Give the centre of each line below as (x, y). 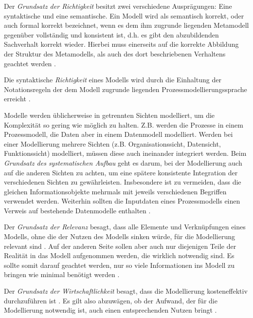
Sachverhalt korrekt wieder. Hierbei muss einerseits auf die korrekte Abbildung (121, 44)
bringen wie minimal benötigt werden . (62, 274)
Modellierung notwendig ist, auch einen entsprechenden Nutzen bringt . (110, 310)
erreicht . (17, 99)
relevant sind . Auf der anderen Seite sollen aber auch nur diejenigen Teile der (120, 246)
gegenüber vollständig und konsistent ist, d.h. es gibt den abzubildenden (111, 34)
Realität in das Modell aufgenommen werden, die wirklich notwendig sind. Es (119, 255)
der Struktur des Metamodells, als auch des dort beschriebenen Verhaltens (115, 53)
